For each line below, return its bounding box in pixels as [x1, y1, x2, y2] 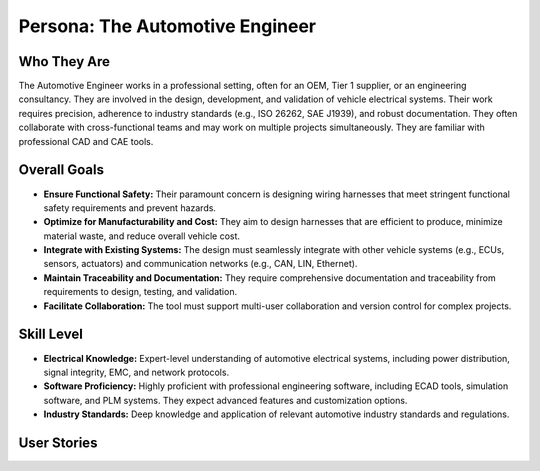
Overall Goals [18, 161, 105, 179]
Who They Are [18, 53, 110, 70]
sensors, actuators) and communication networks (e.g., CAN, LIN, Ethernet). [43, 258, 358, 270]
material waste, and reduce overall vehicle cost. [43, 230, 240, 242]
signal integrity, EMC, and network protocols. [43, 366, 230, 378]
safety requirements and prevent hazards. [43, 201, 217, 214]
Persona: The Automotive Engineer [18, 15, 317, 37]
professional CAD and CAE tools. [18, 135, 154, 147]
